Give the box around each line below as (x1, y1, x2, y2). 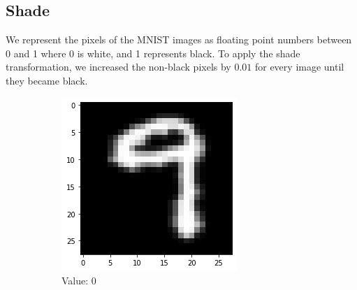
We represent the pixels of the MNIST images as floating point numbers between (6, 32, 352, 47)
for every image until (254, 59, 344, 74)
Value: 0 (61, 273, 96, 288)
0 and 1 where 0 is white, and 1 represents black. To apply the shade (6, 45, 300, 60)
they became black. (6, 73, 88, 87)
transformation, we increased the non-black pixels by (6, 59, 231, 74)
